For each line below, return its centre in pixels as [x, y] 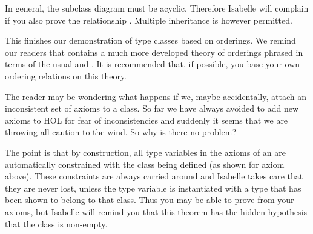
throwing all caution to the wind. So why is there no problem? [121, 132]
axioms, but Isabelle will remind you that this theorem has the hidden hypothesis [156, 211]
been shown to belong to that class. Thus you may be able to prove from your [150, 200]
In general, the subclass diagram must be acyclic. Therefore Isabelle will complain [157, 8]
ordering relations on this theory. [66, 75]
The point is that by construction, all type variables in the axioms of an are [145, 152]
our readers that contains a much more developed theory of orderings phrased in [154, 52]
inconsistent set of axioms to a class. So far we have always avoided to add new [152, 108]
